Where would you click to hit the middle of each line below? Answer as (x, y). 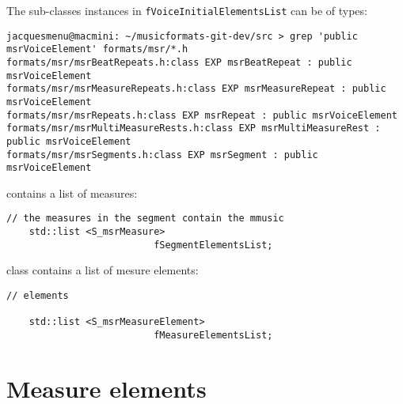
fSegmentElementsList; (213, 245)
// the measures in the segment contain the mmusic (145, 219)
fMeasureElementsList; (213, 335)
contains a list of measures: (72, 193)
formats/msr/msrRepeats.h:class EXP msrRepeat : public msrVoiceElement (202, 115)
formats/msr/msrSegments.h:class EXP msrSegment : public (162, 155)
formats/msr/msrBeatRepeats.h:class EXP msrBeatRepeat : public (179, 62)
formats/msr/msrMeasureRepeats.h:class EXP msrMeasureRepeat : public (196, 89)
